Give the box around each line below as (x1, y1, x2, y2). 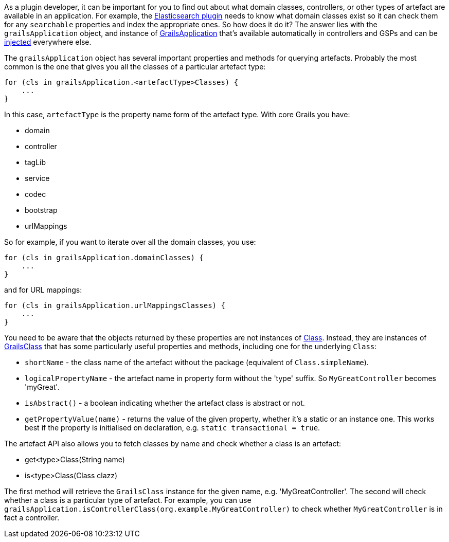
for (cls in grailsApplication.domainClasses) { (4, 254, 204, 262)
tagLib (25, 158, 46, 167)
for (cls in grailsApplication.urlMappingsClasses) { (4, 301, 225, 310)
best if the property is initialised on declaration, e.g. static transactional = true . (25, 423, 320, 432)
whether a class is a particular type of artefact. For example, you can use (4, 496, 252, 504)
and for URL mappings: (4, 285, 82, 294)
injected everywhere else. (4, 38, 92, 46)
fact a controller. (4, 513, 60, 522)
